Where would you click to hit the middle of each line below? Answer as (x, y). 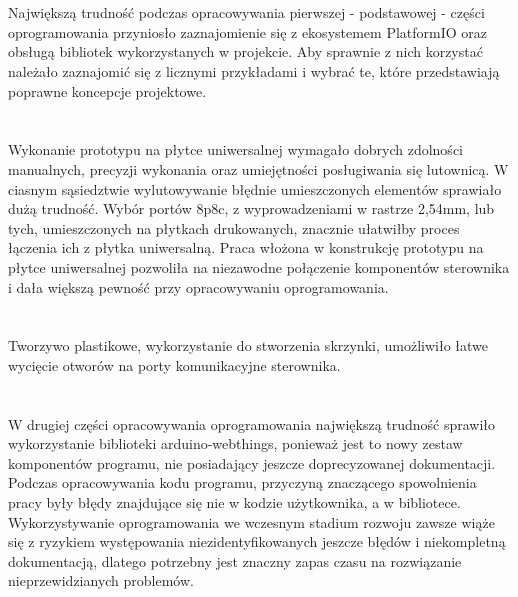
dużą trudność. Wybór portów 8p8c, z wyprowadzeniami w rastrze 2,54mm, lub (251, 208)
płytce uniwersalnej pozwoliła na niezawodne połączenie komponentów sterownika (259, 266)
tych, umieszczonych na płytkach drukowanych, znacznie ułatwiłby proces (234, 227)
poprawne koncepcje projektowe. (107, 90)
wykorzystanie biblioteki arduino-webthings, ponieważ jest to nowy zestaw (235, 443)
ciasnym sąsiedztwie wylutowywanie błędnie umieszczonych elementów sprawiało (255, 188)
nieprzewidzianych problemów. (101, 580)
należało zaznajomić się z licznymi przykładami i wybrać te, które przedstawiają (254, 70)
